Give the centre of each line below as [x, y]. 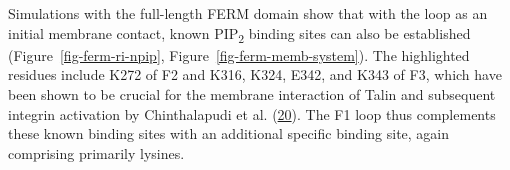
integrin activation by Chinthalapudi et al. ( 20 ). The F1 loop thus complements [252, 113]
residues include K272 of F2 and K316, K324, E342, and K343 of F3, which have [255, 74]
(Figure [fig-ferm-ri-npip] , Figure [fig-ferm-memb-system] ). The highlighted [239, 54]
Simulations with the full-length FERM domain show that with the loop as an [248, 13]
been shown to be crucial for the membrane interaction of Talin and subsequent [252, 93]
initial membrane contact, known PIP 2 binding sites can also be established [239, 34]
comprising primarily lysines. [96, 152]
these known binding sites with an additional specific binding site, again [229, 133]
